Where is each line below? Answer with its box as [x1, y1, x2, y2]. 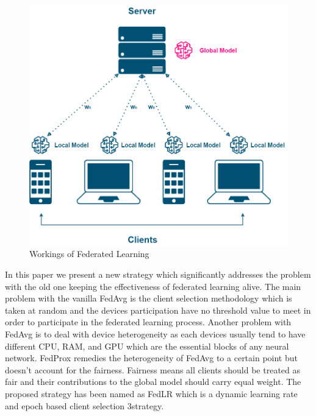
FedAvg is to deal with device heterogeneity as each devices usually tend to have [5, 328, 306, 340]
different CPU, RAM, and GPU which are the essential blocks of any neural [5, 339, 289, 352]
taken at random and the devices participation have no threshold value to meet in [5, 303, 311, 316]
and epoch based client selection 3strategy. [5, 399, 164, 412]
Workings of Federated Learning [29, 247, 149, 260]
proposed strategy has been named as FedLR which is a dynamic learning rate [5, 387, 298, 400]
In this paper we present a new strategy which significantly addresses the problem [5, 268, 311, 281]
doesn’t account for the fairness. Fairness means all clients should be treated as [5, 363, 301, 376]
